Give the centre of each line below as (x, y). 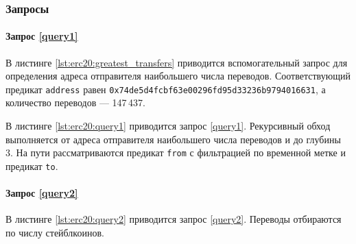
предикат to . (32, 166)
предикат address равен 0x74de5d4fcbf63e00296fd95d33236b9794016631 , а (166, 89)
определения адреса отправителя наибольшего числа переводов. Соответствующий (178, 76)
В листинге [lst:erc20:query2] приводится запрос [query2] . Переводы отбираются (174, 219)
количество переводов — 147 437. (75, 102)
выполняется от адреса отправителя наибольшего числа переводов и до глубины (173, 139)
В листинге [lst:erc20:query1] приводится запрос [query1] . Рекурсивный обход (168, 126)
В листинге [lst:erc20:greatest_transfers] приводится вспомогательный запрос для (177, 62)
